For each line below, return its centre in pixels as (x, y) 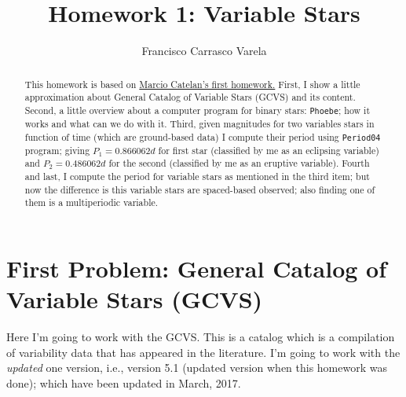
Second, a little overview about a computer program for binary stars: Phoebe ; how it (198, 110)
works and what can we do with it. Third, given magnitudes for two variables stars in (199, 123)
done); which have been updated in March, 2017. (124, 382)
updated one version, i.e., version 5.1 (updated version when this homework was (197, 368)
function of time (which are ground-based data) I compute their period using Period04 (203, 136)
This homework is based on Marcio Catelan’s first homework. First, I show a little (192, 84)
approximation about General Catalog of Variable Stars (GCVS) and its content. (190, 97)
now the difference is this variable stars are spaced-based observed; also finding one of (200, 189)
